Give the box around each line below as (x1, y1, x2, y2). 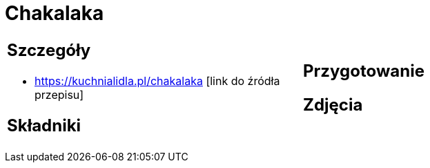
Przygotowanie (303, 60, 424, 81)
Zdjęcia (303, 94, 363, 115)
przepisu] (35, 87, 84, 102)
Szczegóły (7, 39, 91, 60)
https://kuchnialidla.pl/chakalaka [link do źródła (35, 73, 280, 88)
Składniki (7, 115, 81, 136)
